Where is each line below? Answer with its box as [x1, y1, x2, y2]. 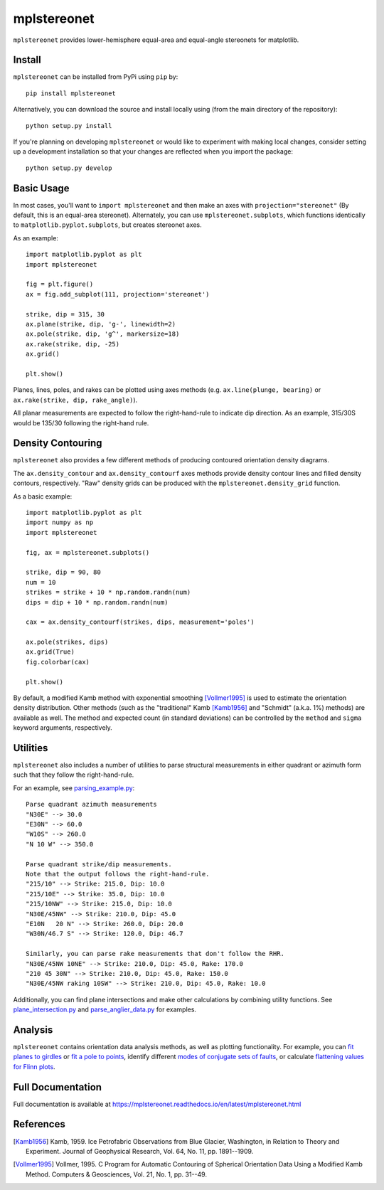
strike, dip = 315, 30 [26, 310, 105, 318]
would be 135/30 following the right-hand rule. [13, 418, 149, 427]
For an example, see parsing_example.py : [13, 783, 135, 792]
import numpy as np [26, 519, 94, 526]
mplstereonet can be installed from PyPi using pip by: [13, 73, 178, 81]
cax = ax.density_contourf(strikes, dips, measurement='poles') [26, 618, 255, 626]
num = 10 [26, 578, 56, 586]
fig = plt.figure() [26, 280, 94, 288]
